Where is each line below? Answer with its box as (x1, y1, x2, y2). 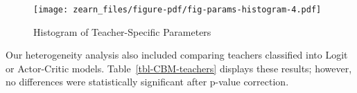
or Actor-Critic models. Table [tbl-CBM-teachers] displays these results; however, (6, 61, 352, 75)
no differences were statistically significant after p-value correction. (6, 74, 289, 89)
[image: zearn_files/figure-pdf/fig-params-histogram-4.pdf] (33, 5, 322, 14)
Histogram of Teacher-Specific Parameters (33, 24, 211, 39)
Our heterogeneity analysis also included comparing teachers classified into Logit (6, 48, 348, 62)
